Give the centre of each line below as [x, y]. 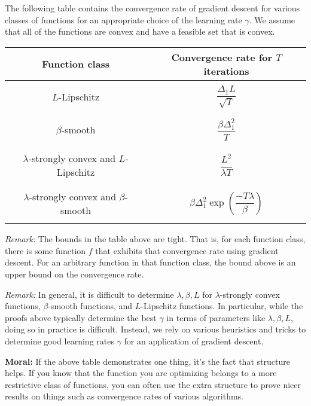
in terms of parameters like [216, 317]
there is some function [45, 250]
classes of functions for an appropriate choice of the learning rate [124, 19]
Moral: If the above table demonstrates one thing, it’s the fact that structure [147, 361]
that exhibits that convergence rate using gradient [187, 250]
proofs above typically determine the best [81, 317]
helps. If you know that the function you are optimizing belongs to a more [141, 373]
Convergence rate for [222, 57]
